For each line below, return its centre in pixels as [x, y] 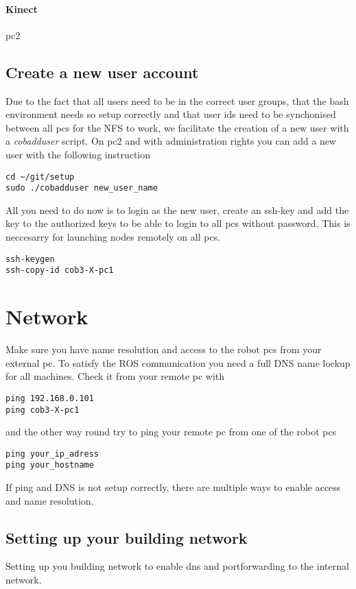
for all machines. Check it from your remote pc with [115, 376]
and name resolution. [50, 500]
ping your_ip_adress [52, 454]
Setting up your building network [127, 537]
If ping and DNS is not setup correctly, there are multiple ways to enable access [173, 487]
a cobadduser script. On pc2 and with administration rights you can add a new [171, 141]
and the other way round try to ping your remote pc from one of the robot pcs [171, 432]
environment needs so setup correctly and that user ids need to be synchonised [171, 114]
